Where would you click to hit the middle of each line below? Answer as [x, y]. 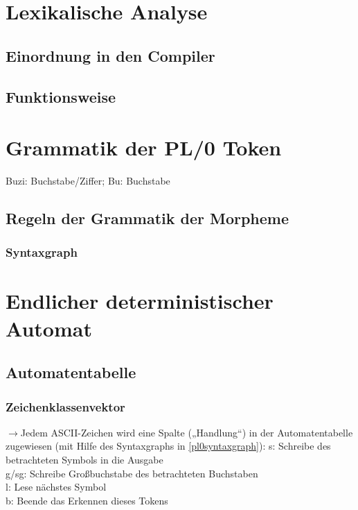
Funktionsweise [61, 96]
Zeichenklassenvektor [65, 406]
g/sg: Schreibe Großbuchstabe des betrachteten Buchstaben [132, 473]
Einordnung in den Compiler [110, 55]
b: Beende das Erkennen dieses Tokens [87, 500]
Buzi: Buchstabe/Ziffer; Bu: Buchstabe [88, 181]
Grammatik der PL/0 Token [144, 147]
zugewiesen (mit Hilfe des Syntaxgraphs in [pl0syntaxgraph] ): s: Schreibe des [168, 446]
